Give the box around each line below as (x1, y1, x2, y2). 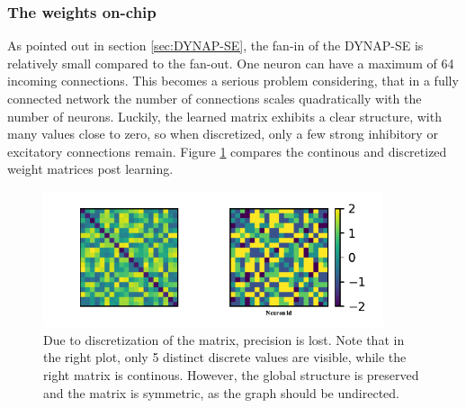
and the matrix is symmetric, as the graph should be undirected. (43, 383, 399, 402)
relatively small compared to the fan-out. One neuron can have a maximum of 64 (7, 53, 454, 72)
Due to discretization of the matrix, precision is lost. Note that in (43, 330, 405, 349)
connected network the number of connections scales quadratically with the (7, 89, 422, 107)
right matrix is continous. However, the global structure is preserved (43, 365, 419, 384)
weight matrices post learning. (7, 159, 174, 178)
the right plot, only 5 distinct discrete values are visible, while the (43, 348, 407, 367)
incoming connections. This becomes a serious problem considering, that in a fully (7, 71, 459, 90)
